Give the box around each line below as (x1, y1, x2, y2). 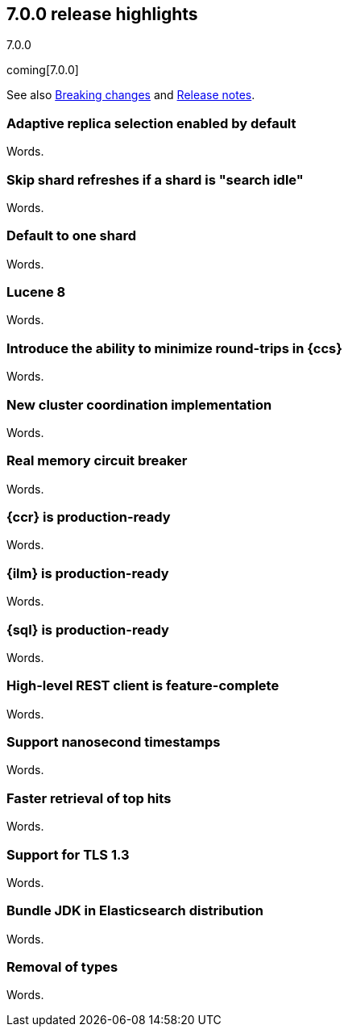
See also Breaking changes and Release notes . (6, 88, 255, 102)
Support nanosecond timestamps (6, 734, 221, 751)
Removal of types (6, 959, 118, 976)
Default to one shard (6, 227, 136, 244)
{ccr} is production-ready (6, 509, 171, 526)
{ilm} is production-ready (6, 564, 169, 581)
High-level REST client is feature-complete (6, 677, 280, 694)
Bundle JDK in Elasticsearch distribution (6, 902, 263, 919)
